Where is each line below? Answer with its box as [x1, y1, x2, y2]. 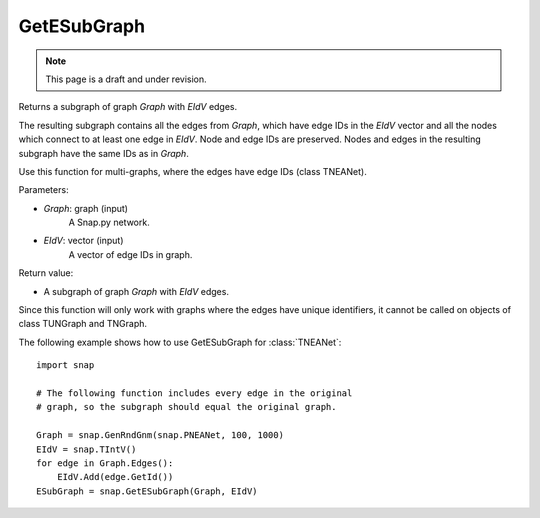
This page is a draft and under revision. [45, 73, 207, 85]
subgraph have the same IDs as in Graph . [18, 147, 189, 159]
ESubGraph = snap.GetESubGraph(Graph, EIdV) [36, 485, 259, 497]
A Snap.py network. [68, 216, 150, 229]
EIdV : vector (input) [43, 235, 124, 247]
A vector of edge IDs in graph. [68, 248, 193, 260]
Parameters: [18, 184, 69, 196]
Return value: [18, 267, 74, 279]
